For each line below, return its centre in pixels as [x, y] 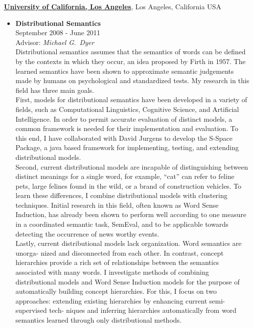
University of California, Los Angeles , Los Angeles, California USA [113, 6]
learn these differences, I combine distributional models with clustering [121, 195]
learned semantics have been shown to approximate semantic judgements [125, 71]
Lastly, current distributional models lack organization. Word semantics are [128, 243]
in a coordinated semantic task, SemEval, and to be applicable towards [122, 224]
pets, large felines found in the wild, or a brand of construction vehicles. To [128, 186]
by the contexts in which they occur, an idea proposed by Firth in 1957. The [130, 61]
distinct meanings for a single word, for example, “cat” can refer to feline [125, 176]
